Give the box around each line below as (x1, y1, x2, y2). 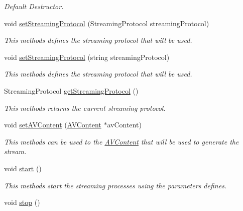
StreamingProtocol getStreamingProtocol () (4, 85, 139, 96)
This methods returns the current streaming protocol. (4, 102, 166, 113)
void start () (4, 163, 42, 173)
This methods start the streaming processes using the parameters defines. (4, 180, 227, 190)
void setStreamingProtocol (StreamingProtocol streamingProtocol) (4, 18, 209, 28)
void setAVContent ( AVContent (4, 119, 101, 130)
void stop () (4, 197, 40, 207)
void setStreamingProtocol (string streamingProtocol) (4, 51, 170, 62)
